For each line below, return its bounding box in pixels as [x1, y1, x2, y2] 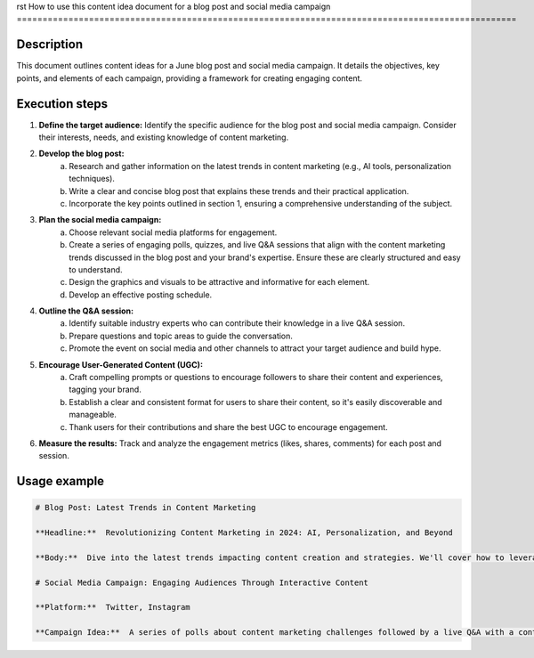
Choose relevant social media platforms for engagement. [69, 227, 278, 238]
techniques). [69, 174, 116, 184]
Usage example [16, 474, 105, 489]
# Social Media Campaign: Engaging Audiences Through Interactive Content [35, 577, 369, 588]
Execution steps [16, 96, 109, 111]
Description [16, 37, 84, 53]
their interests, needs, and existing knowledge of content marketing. [38, 132, 289, 142]
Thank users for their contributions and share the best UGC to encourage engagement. [69, 421, 388, 432]
